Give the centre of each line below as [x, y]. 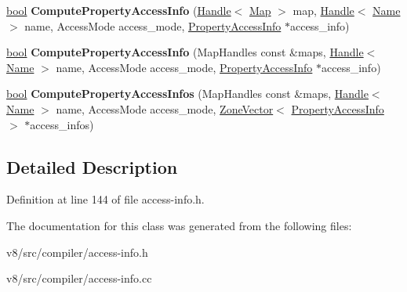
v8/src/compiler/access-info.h [77, 252]
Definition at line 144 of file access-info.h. [105, 199]
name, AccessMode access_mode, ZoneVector [165, 108]
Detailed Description [92, 166]
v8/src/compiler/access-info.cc [79, 278]
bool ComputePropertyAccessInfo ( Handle [119, 10]
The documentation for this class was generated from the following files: [179, 225]
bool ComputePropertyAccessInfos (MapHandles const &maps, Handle [187, 94]
